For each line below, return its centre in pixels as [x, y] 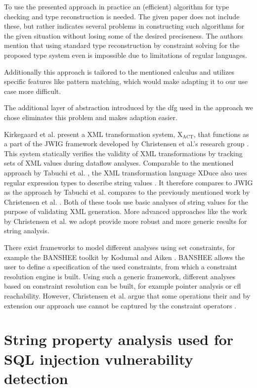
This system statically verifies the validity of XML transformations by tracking [123, 153]
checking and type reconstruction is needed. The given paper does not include [122, 16]
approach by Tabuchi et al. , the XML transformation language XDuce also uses [126, 172]
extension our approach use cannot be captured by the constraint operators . [120, 305]
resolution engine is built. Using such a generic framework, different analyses [120, 276]
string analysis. [27, 231]
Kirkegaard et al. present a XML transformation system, [90, 134]
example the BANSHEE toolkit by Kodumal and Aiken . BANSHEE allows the [124, 257]
